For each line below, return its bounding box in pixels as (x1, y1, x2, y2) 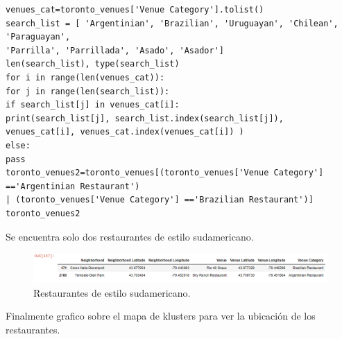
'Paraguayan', (6, 32, 71, 42)
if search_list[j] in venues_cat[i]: (6, 100, 180, 110)
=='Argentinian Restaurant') (6, 181, 140, 191)
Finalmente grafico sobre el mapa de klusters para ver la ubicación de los (6, 308, 316, 323)
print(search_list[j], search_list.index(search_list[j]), (6, 113, 284, 123)
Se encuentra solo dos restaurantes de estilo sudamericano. (6, 229, 254, 243)
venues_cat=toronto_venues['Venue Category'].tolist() (6, 5, 264, 15)
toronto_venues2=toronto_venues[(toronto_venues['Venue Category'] (6, 168, 324, 178)
